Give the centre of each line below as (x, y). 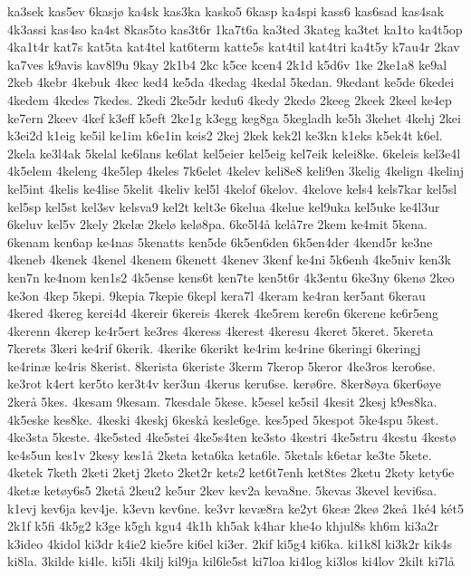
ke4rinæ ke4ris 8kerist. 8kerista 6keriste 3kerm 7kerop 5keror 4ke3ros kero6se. (221, 365)
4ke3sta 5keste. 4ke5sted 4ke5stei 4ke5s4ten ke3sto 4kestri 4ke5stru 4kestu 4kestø (232, 437)
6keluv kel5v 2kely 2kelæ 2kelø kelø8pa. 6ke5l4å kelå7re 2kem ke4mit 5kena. (217, 224)
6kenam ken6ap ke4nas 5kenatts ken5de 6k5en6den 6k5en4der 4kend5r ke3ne (220, 241)
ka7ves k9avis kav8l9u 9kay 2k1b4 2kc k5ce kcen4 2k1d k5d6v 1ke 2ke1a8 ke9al (227, 64)
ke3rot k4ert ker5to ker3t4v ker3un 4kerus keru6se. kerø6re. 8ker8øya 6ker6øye (224, 384)
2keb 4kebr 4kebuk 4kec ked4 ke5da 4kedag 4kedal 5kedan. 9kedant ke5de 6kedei (231, 82)
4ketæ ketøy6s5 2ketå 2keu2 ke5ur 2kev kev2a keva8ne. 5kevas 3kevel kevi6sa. (222, 490)
